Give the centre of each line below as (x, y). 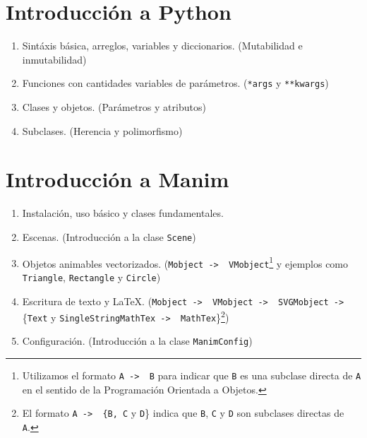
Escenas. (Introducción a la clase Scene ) (109, 236)
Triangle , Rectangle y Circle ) (91, 277)
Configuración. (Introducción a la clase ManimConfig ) (137, 341)
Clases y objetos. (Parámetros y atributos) (114, 106)
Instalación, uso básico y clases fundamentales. (123, 213)
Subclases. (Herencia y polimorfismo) (102, 130)
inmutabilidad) (54, 59)
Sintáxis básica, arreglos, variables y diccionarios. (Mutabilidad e (162, 46)
